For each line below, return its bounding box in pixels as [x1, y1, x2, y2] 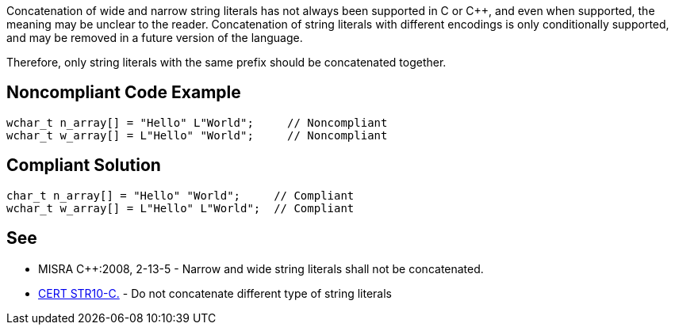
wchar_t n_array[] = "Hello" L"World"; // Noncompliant [6, 116, 388, 129]
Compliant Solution [6, 155, 161, 176]
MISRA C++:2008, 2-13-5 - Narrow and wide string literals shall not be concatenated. [38, 261, 484, 276]
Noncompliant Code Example [6, 82, 241, 103]
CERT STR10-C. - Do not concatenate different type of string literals [38, 286, 392, 300]
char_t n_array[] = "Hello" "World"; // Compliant [6, 188, 355, 202]
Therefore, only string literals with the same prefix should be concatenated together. [6, 55, 447, 69]
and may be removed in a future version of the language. [6, 31, 303, 44]
